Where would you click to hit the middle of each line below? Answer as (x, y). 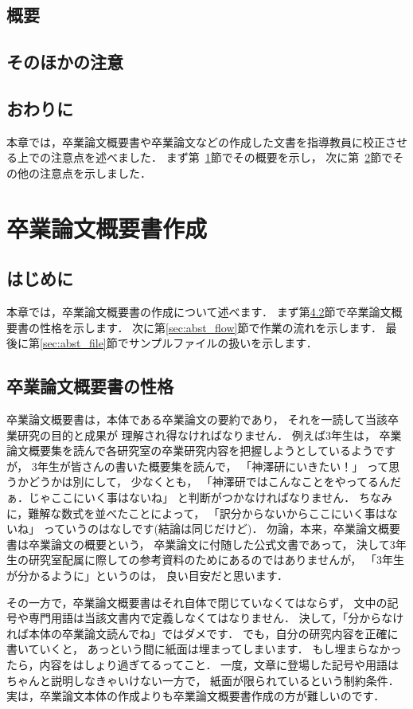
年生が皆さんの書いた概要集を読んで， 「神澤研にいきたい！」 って (213, 466)
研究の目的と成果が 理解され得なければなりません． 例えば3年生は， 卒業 (209, 435)
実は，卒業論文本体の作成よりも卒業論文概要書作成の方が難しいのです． (196, 696)
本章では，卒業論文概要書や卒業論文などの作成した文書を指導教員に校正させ (207, 141)
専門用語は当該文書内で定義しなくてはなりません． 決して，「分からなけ (216, 618)
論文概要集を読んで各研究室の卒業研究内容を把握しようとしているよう (190, 450)
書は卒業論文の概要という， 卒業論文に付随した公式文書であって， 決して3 (201, 544)
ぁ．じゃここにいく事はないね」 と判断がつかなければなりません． (181, 497)
